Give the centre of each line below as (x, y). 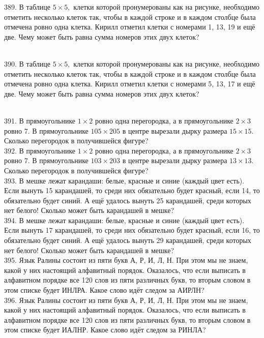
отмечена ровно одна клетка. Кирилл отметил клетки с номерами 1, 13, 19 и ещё (130, 27)
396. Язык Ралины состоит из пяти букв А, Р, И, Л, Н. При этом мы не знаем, (126, 300)
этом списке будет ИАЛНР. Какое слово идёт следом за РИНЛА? (105, 330)
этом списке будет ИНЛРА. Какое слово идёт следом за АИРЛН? (104, 290)
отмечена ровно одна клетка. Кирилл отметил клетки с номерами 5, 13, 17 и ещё (130, 84)
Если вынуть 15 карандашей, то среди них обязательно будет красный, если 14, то (132, 190)
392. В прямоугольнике (40, 150)
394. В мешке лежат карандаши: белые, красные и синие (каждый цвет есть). (124, 220)
